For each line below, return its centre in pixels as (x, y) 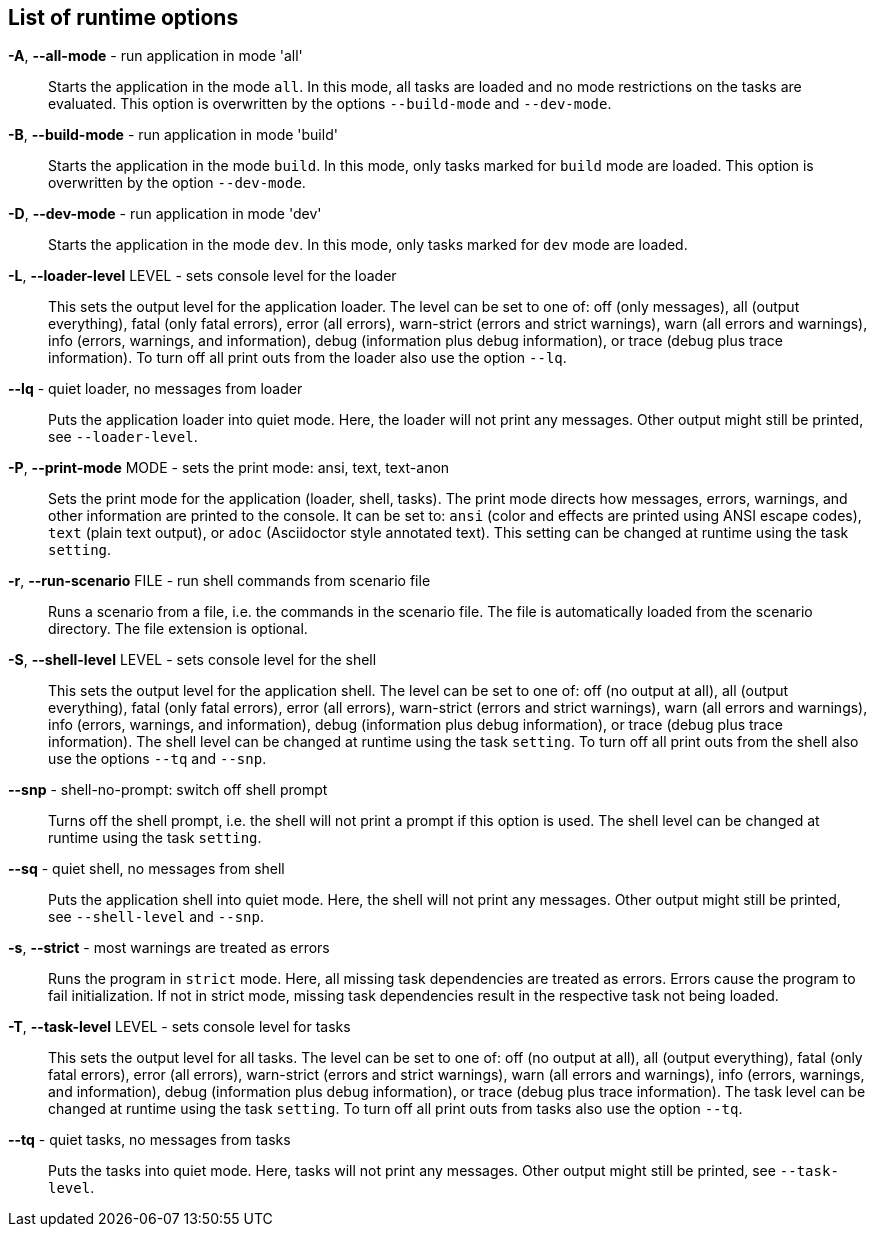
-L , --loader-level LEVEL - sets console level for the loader (202, 276)
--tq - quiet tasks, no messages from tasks (149, 1140)
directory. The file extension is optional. (178, 629)
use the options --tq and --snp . (157, 759)
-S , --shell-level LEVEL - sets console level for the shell (192, 660)
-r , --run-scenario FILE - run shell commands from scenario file (219, 581)
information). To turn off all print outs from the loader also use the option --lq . (307, 358)
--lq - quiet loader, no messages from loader (155, 389)
